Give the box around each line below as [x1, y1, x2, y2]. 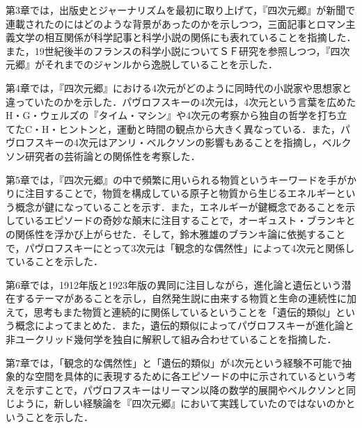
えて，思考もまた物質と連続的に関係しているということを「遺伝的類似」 [6, 304, 336, 319]
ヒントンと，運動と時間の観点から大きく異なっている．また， [58, 121, 341, 136]
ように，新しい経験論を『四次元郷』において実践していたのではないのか [15, 396, 346, 411]
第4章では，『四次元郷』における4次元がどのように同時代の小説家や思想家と [6, 80, 352, 95]
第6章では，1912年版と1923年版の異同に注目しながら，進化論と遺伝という [6, 277, 342, 292]
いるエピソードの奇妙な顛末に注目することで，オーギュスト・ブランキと [24, 213, 356, 228]
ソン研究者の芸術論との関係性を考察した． [6, 148, 200, 163]
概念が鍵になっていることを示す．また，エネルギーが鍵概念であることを [15, 199, 346, 214]
